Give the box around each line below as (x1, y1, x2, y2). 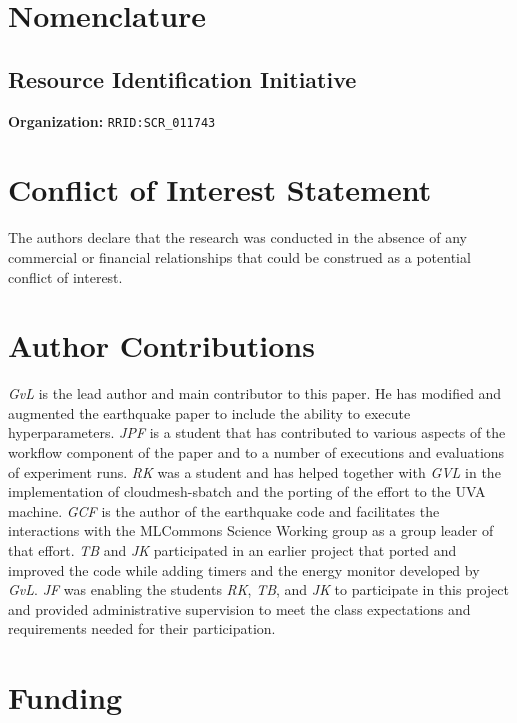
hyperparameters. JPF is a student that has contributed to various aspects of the (8, 422, 506, 443)
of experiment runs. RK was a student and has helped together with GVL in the (8, 461, 501, 482)
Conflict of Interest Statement (8, 169, 432, 210)
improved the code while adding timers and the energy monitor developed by (8, 559, 480, 580)
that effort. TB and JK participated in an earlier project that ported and (8, 540, 457, 561)
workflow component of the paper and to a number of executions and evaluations (8, 442, 505, 463)
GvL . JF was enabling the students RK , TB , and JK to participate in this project (8, 579, 509, 600)
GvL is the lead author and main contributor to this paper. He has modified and (8, 383, 502, 404)
